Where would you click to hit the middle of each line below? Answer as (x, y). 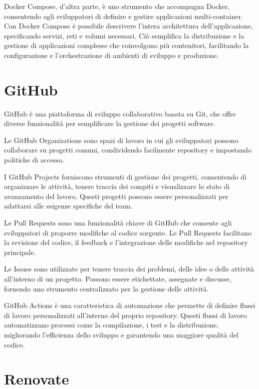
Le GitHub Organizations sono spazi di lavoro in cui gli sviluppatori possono (121, 140)
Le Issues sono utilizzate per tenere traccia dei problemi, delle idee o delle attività (129, 269)
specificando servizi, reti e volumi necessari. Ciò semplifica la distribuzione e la (124, 35)
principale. (20, 252)
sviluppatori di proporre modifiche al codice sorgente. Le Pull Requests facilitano (128, 232)
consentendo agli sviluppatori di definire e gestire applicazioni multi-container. (124, 16)
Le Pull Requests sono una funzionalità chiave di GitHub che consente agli (118, 223)
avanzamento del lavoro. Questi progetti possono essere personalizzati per (116, 196)
